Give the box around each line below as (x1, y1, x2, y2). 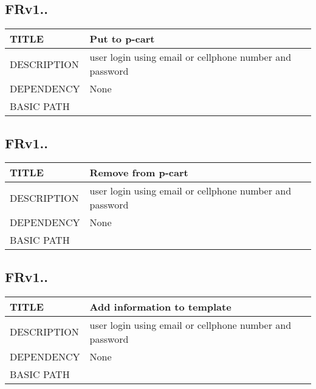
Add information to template (89, 299, 232, 314)
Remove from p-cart (89, 165, 188, 180)
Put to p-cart (89, 32, 155, 46)
